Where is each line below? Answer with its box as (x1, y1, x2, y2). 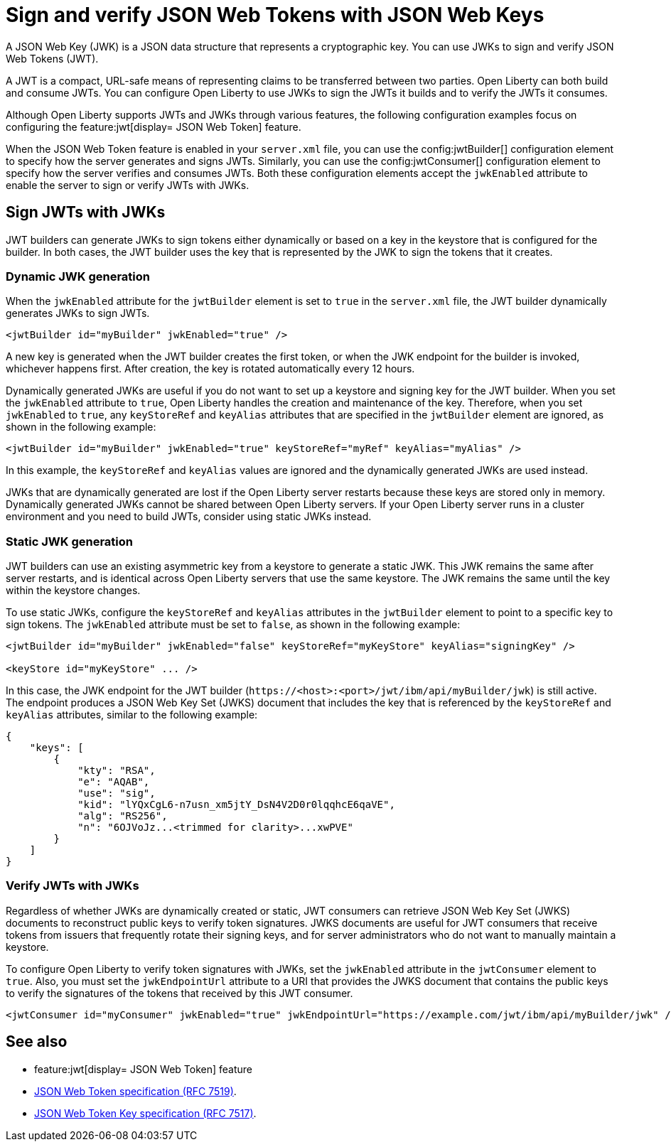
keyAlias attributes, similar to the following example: (6, 709, 258, 721)
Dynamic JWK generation (6, 269, 150, 284)
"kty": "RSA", (77, 765, 156, 777)
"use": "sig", (77, 787, 156, 799)
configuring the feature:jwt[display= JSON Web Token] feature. (6, 120, 301, 133)
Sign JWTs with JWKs (6, 203, 166, 222)
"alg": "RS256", (77, 810, 168, 822)
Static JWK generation (6, 534, 133, 549)
